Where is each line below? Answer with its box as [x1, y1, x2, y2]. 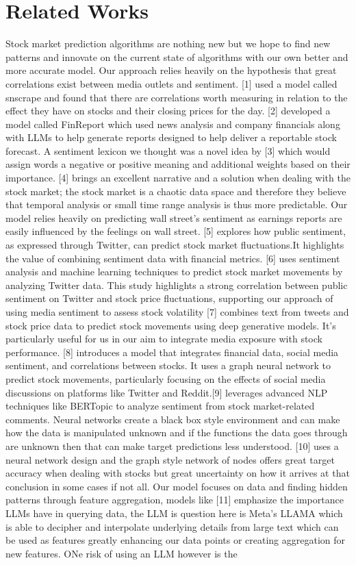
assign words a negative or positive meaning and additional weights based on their [5, 157, 351, 171]
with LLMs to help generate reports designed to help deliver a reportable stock [5, 130, 337, 145]
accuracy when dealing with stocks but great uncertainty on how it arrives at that [5, 466, 350, 480]
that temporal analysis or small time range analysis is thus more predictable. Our [5, 197, 348, 212]
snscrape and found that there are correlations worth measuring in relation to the [5, 90, 348, 104]
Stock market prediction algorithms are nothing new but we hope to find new [5, 36, 331, 51]
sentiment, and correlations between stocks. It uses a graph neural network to [5, 358, 331, 373]
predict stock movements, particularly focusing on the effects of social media [5, 371, 326, 386]
